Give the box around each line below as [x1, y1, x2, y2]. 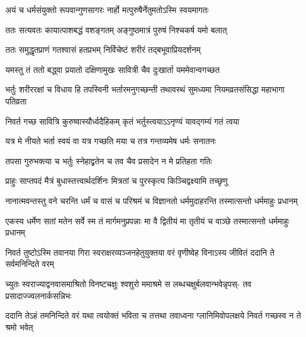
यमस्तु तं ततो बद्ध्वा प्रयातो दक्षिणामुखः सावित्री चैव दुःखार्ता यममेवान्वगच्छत [5, 63, 220, 75]
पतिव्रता [5, 94, 27, 107]
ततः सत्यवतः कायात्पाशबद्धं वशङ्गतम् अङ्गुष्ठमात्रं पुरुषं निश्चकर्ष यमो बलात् [5, 23, 227, 36]
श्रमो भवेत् [5, 320, 33, 333]
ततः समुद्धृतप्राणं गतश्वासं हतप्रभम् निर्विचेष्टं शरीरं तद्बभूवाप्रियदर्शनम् [5, 43, 201, 56]
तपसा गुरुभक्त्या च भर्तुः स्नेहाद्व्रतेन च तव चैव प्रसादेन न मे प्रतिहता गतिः [5, 154, 212, 167]
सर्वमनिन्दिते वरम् [5, 257, 54, 270]
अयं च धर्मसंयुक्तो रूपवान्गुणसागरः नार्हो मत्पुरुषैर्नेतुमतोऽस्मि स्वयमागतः [5, 4, 209, 15]
